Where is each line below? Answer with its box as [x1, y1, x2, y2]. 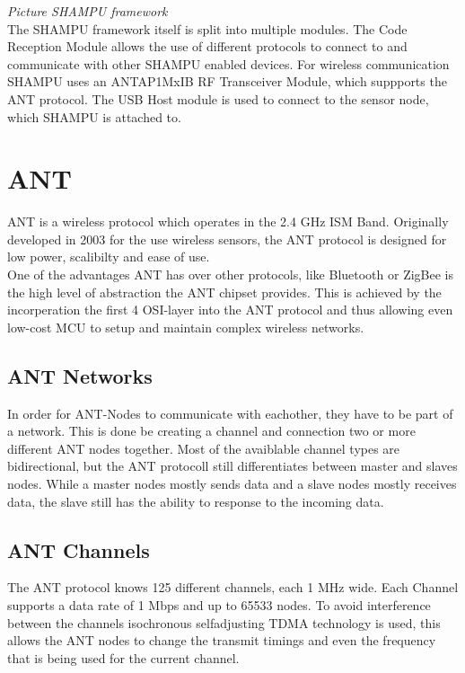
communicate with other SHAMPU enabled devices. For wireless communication [7, 54, 450, 73]
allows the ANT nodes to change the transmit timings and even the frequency [7, 631, 436, 650]
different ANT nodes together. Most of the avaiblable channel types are [7, 438, 400, 457]
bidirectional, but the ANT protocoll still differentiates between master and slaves [7, 456, 458, 475]
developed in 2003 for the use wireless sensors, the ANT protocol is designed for [7, 229, 447, 248]
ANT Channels [7, 536, 150, 563]
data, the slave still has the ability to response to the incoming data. [7, 491, 384, 510]
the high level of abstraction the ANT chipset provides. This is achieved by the [7, 282, 442, 301]
